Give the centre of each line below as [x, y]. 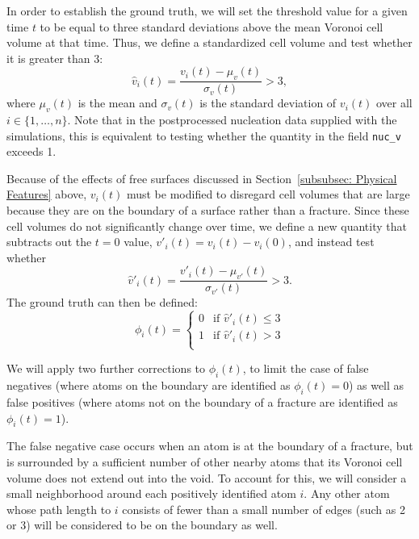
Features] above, [47, 194]
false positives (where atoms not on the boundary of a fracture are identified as [202, 402]
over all [394, 103]
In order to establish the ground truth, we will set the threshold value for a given [207, 10]
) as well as [376, 385]
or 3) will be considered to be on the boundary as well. [142, 525]
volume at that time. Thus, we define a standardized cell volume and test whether [209, 42]
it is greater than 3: [55, 58]
